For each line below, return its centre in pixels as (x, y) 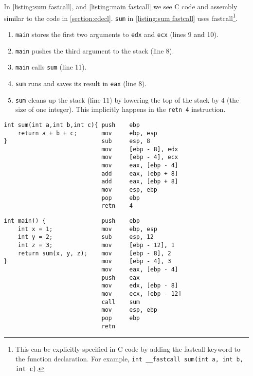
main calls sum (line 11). (51, 67)
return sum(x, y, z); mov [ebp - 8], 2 (94, 253)
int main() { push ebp (72, 221)
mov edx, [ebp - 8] (140, 286)
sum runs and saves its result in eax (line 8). (81, 83)
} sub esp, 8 (77, 141)
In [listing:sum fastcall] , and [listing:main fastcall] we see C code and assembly (121, 6)
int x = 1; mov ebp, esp (87, 229)
